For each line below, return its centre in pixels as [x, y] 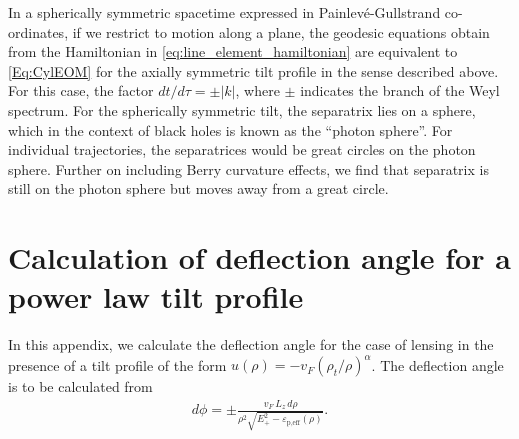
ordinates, [38, 31]
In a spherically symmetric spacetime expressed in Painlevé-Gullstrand [224, 12]
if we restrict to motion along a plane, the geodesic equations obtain [281, 31]
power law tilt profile [156, 296]
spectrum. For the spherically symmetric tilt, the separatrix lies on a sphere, [242, 109]
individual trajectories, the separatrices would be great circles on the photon [242, 149]
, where [257, 90]
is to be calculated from [80, 386]
